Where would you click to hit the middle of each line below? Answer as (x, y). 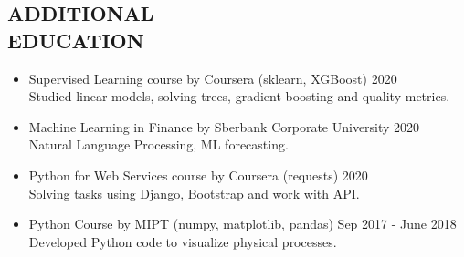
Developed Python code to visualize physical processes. (183, 241)
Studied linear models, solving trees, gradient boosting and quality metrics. (239, 96)
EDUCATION (76, 40)
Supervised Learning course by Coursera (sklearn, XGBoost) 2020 (213, 78)
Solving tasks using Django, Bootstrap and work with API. (194, 193)
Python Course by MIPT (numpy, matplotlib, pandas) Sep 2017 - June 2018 (243, 224)
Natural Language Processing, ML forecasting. (158, 144)
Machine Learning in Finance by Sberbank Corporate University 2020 (224, 126)
